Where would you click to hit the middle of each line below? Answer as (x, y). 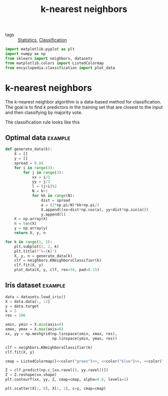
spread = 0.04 (29, 163)
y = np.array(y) (31, 228)
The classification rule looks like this (42, 122)
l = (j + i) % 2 (44, 186)
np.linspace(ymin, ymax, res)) (85, 338)
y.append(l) (53, 214)
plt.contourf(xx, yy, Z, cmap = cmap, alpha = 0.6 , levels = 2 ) (67, 379)
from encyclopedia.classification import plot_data (60, 68)
